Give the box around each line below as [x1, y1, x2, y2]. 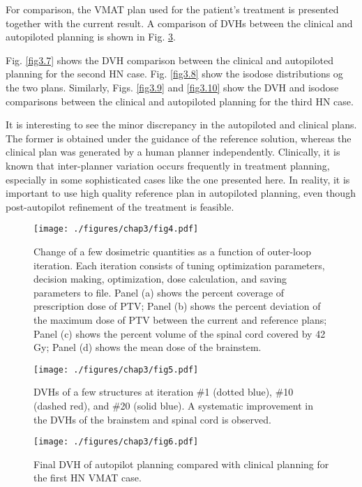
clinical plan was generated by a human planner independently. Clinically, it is [6, 144, 340, 159]
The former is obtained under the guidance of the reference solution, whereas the [6, 130, 352, 145]
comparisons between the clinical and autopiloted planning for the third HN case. [6, 93, 354, 108]
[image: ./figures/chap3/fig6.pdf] [33, 437, 199, 447]
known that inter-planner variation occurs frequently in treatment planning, [6, 158, 330, 172]
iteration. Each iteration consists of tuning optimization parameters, [33, 257, 325, 272]
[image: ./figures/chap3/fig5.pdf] [33, 364, 199, 375]
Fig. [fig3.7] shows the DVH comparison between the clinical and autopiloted [6, 52, 334, 67]
